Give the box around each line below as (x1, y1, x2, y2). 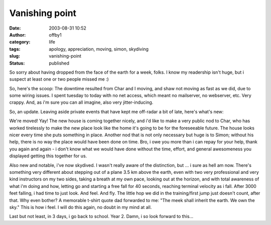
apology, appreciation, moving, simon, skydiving (49, 46, 149, 52)
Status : (9, 60, 25, 66)
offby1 (49, 32, 62, 38)
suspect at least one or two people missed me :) (9, 76, 109, 82)
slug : (9, 53, 20, 59)
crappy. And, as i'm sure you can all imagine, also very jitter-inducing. (9, 99, 154, 105)
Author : (9, 32, 26, 38)
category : (9, 39, 31, 45)
